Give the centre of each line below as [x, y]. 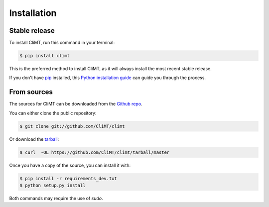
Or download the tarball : [34, 139]
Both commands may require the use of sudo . [56, 199]
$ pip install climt [45, 56]
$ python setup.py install [53, 186]
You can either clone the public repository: [53, 113]
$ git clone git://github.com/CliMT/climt [72, 126]
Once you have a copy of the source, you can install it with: [70, 165]
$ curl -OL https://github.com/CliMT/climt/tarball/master [95, 152]
